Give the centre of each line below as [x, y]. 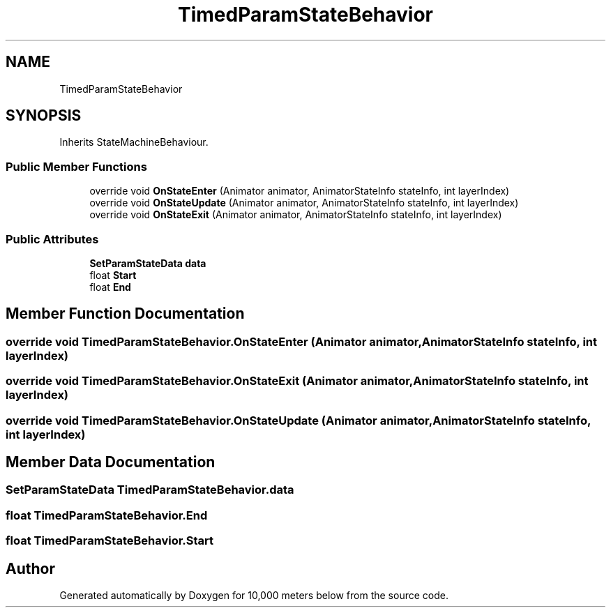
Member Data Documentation [111, 462]
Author [30, 568]
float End [110, 287]
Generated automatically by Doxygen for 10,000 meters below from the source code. [254, 595]
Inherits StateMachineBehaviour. [134, 142]
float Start [113, 275]
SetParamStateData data [148, 263]
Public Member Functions [76, 166]
